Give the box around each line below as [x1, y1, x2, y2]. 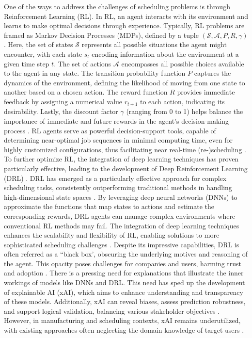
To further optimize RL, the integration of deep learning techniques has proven [4, 154, 239, 164]
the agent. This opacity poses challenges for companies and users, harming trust [4, 258, 241, 268]
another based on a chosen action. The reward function [4, 87, 168, 97]
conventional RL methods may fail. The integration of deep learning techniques [4, 220, 239, 230]
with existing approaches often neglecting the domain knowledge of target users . [4, 325, 244, 335]
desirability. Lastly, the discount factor [4, 106, 118, 116]
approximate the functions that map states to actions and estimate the [4, 201, 215, 211]
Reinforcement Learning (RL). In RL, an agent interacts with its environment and [4, 11, 248, 21]
